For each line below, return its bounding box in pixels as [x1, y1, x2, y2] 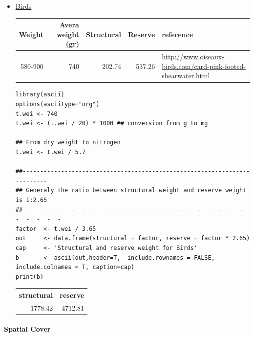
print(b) [15, 273, 44, 280]
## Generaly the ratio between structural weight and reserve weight [15, 187, 247, 194]
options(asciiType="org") [15, 101, 100, 108]
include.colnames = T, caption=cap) [15, 264, 135, 271]
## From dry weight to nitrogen [15, 139, 121, 146]
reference [162, 29, 193, 39]
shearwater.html [162, 70, 210, 81]
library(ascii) [15, 91, 65, 98]
